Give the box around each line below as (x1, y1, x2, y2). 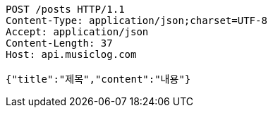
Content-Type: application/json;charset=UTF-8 (6, 15, 267, 26)
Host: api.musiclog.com (6, 49, 137, 60)
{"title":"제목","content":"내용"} (6, 73, 191, 85)
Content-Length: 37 (6, 37, 113, 49)
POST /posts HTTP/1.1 (6, 4, 125, 15)
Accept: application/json (6, 26, 149, 37)
